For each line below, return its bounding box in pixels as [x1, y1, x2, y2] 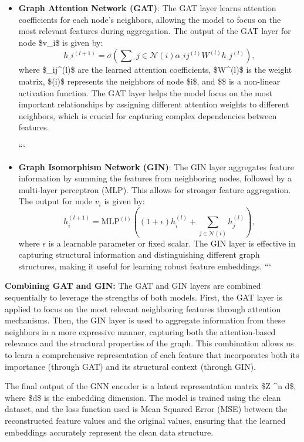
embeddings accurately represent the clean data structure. [5, 426, 214, 438]
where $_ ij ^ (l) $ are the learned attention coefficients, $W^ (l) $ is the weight [18, 63, 292, 76]
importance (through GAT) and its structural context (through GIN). [5, 360, 256, 372]
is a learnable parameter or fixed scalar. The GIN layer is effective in [48, 237, 296, 249]
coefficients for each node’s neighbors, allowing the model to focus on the [18, 13, 281, 25]
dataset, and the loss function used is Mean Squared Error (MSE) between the [5, 403, 288, 415]
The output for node [18, 195, 93, 207]
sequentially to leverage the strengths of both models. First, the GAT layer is [5, 291, 283, 303]
